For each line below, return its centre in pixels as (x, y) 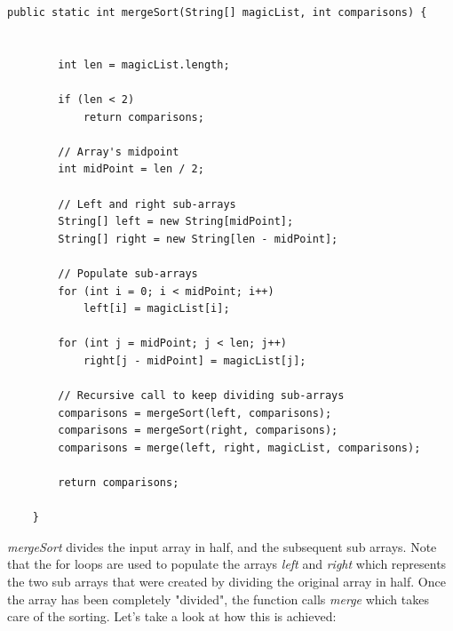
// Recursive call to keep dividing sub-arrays (201, 396)
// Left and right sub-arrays (147, 204)
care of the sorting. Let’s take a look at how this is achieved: (172, 616)
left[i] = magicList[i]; (156, 309)
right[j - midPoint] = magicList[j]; (195, 360)
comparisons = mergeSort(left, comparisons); (195, 413)
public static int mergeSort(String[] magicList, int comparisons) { (217, 12)
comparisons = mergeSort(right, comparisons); (198, 431)
